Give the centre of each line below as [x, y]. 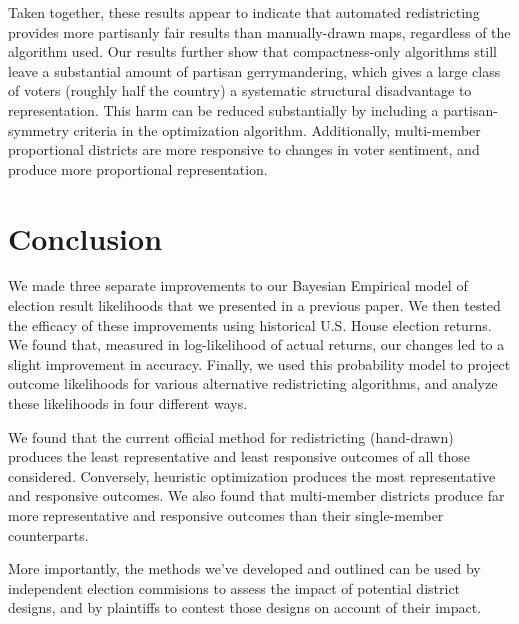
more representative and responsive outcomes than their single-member [226, 515]
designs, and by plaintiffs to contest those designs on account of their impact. [245, 607]
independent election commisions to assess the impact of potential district [234, 587]
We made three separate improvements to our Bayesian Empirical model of [238, 285]
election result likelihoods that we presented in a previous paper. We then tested [254, 305]
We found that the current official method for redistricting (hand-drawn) [231, 436]
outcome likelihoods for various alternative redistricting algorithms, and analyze [253, 383]
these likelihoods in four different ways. [128, 403]
